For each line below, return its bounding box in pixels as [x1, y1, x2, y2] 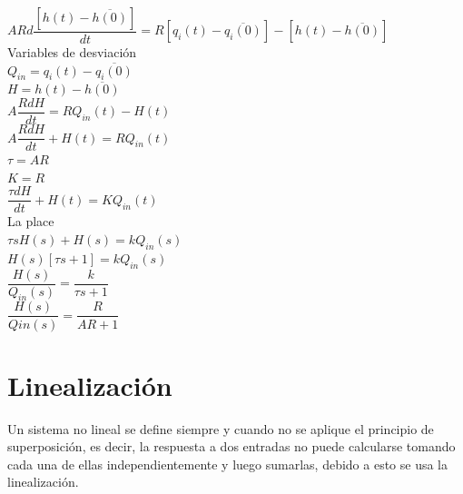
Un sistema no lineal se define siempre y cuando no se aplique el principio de [7, 419, 434, 438]
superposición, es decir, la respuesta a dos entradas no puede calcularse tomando [7, 437, 456, 456]
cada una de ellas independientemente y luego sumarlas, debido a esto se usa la [7, 454, 448, 473]
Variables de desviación [7, 43, 137, 62]
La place [7, 212, 54, 231]
